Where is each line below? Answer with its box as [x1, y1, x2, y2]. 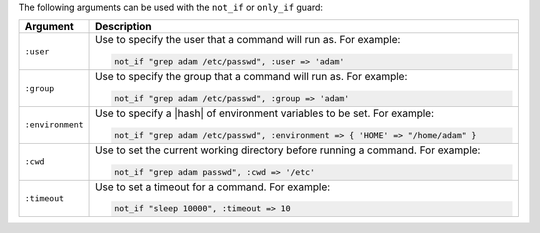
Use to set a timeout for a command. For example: [95, 180, 331, 194]
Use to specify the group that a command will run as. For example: [95, 70, 408, 84]
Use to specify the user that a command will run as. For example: [95, 33, 401, 47]
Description [95, 20, 152, 34]
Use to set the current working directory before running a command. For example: [95, 143, 481, 157]
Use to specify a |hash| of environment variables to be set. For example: [95, 106, 435, 120]
